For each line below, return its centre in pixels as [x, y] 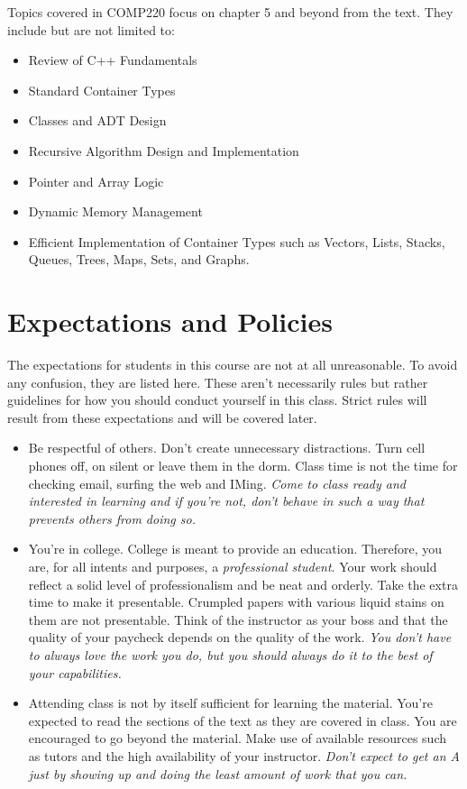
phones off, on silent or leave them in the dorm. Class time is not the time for [243, 466]
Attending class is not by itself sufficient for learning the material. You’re [230, 703]
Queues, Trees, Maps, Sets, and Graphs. [139, 259]
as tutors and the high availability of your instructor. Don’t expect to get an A [244, 755]
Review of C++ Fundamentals [113, 60]
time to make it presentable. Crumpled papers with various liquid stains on [236, 602]
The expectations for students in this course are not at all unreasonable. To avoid [233, 365]
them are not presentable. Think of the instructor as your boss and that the [238, 619]
